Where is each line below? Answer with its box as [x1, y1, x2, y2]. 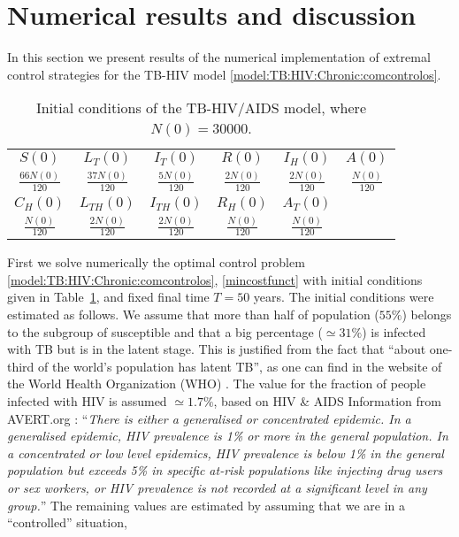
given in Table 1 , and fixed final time [7, 288, 210, 306]
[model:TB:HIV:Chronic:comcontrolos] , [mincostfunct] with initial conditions [7, 270, 423, 288]
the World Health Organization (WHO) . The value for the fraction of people [7, 374, 426, 393]
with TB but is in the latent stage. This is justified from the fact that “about [7, 340, 426, 358]
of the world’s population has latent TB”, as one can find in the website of [38, 357, 442, 375]
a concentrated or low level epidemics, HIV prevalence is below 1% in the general [7, 443, 444, 462]
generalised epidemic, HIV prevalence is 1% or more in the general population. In [7, 426, 448, 445]
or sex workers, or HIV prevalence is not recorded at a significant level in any [7, 478, 427, 496]
